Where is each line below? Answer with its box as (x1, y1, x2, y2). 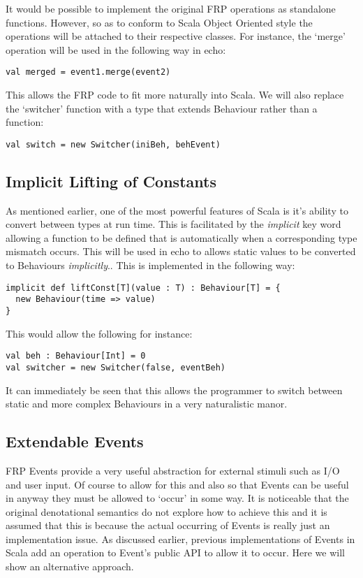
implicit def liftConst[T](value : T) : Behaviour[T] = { (6, 282, 281, 293)
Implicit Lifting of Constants (6, 170, 216, 192)
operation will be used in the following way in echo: (6, 42, 226, 57)
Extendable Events (6, 431, 144, 452)
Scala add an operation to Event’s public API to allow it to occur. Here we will (6, 545, 345, 560)
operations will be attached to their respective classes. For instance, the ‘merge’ (6, 29, 346, 43)
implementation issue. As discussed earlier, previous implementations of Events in (6, 531, 355, 546)
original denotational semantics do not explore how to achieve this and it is (6, 504, 327, 519)
